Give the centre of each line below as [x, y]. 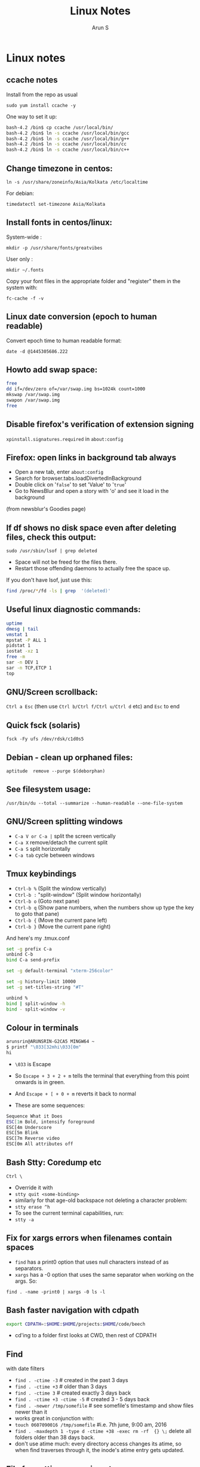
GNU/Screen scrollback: [52, 692]
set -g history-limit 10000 [41, 982]
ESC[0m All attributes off [40, 1144]
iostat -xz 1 [22, 651]
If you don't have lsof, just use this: [49, 580]
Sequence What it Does [34, 1116]
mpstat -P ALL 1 [26, 640]
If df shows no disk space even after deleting [91, 528]
